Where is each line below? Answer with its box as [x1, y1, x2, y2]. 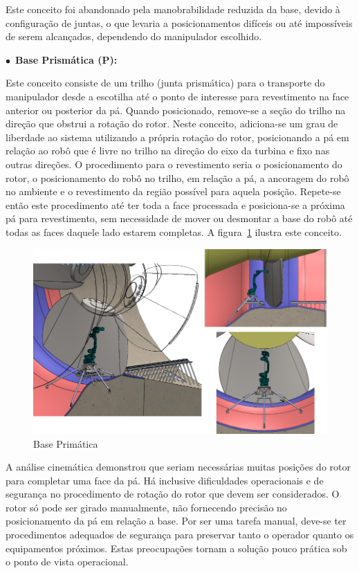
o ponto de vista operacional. [6, 554, 129, 569]
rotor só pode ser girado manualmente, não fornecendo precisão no [6, 500, 287, 514]
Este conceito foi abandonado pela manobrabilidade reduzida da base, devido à [6, 2, 340, 16]
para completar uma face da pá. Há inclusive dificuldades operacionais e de [6, 473, 324, 487]
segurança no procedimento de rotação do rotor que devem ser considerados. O [6, 486, 340, 501]
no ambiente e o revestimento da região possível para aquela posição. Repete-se [6, 184, 341, 199]
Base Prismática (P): [15, 52, 118, 66]
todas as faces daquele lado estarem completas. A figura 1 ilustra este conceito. [6, 224, 342, 239]
